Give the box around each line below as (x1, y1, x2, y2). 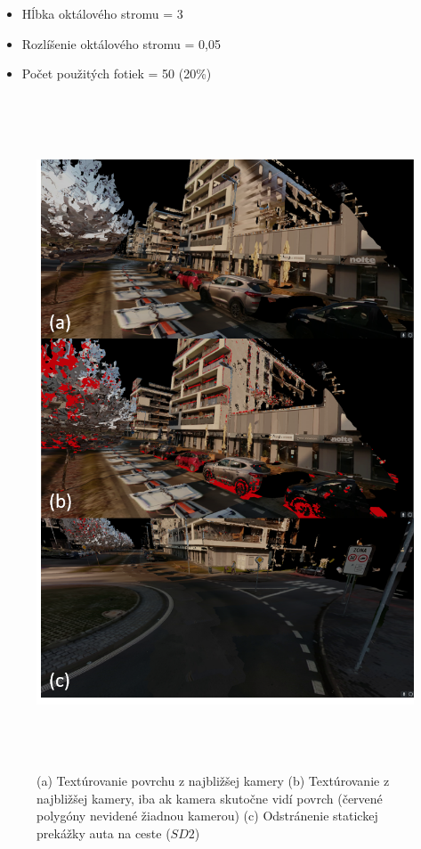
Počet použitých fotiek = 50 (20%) (21, 64, 212, 83)
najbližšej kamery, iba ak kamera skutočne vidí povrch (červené (36, 788, 383, 807)
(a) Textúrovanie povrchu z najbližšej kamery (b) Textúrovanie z (36, 771, 390, 790)
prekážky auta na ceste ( (36, 824, 171, 843)
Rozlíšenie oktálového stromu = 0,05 (21, 34, 221, 53)
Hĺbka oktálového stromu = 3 (21, 4, 183, 22)
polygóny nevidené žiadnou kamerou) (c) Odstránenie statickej (36, 806, 378, 825)
